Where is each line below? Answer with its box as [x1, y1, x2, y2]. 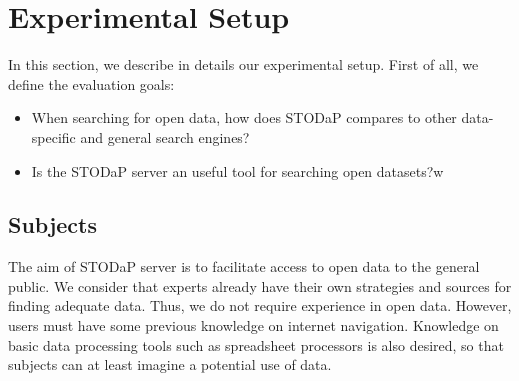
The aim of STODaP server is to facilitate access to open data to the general [8, 256, 480, 277]
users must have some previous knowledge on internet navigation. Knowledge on [8, 315, 499, 336]
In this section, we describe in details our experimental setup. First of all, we [8, 54, 479, 75]
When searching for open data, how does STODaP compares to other [31, 107, 457, 128]
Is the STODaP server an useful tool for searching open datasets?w [31, 160, 444, 181]
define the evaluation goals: [8, 73, 175, 94]
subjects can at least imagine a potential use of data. [8, 354, 332, 375]
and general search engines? [80, 126, 250, 147]
